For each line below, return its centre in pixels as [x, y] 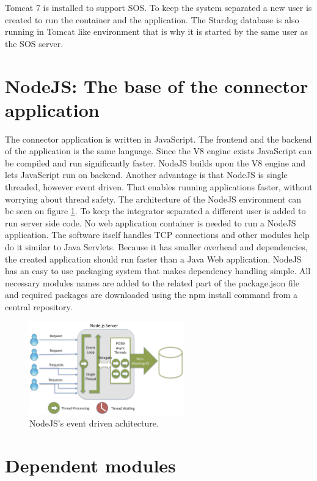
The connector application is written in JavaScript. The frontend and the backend [158, 139]
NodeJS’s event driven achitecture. [94, 423]
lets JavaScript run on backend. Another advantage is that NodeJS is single [146, 175]
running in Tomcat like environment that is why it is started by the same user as [157, 32]
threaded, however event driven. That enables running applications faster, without [159, 187]
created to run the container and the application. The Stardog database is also [152, 19]
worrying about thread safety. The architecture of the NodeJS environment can [153, 199]
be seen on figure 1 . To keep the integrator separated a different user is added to [155, 211]
